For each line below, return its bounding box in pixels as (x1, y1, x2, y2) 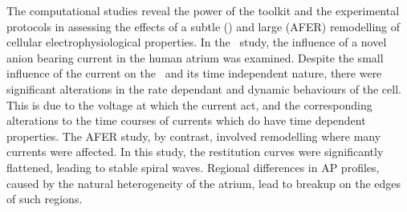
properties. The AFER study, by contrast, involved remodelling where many (6, 127, 381, 144)
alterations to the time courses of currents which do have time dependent (6, 112, 366, 129)
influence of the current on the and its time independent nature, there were (6, 65, 382, 82)
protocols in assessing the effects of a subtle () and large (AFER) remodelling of (6, 18, 401, 34)
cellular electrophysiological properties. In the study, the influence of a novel (6, 34, 387, 50)
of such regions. (6, 190, 83, 207)
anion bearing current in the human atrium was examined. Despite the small (6, 49, 384, 66)
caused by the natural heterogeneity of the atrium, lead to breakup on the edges (6, 174, 401, 191)
